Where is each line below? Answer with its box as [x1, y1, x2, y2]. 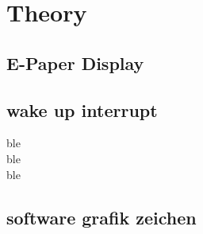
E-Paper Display [6, 50, 144, 75]
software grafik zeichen [6, 205, 197, 229]
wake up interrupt [6, 97, 158, 122]
